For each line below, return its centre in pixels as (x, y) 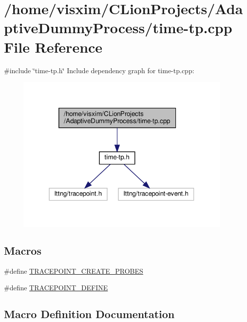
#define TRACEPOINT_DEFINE (56, 287)
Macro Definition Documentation (89, 313)
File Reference (53, 47)
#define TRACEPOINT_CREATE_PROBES (74, 271)
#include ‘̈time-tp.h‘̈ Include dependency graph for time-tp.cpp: (99, 70)
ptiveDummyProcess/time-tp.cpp (118, 28)
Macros (23, 251)
